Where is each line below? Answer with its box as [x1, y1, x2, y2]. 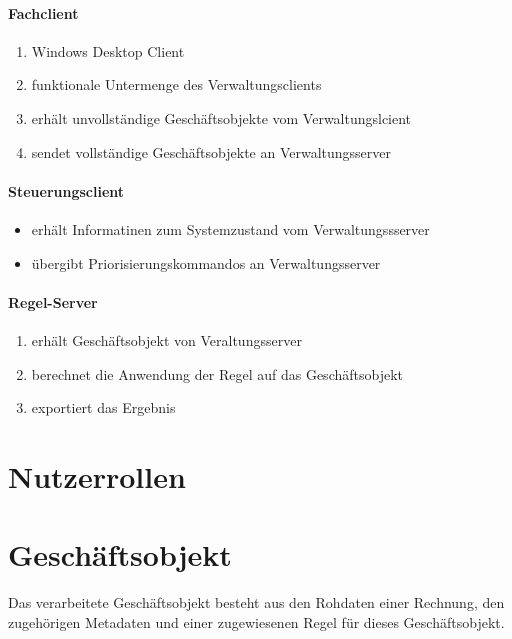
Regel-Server [8, 291, 98, 312]
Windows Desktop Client [31, 40, 185, 61]
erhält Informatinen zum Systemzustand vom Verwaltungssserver [31, 218, 430, 239]
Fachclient [8, 2, 79, 23]
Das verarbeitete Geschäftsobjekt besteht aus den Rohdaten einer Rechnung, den [8, 592, 505, 613]
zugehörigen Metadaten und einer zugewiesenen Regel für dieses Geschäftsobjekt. [8, 611, 505, 632]
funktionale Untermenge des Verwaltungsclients [31, 74, 322, 95]
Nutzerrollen [8, 455, 186, 496]
